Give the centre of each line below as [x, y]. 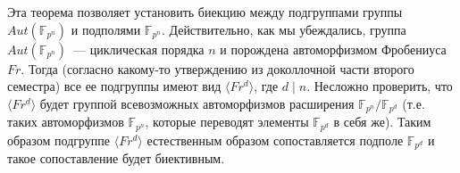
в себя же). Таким [382, 122]
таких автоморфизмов [66, 122]
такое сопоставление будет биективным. [116, 158]
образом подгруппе [59, 140]
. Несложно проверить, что [380, 86]
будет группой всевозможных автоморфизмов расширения [197, 103]
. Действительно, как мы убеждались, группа [284, 29]
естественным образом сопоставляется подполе [275, 140]
